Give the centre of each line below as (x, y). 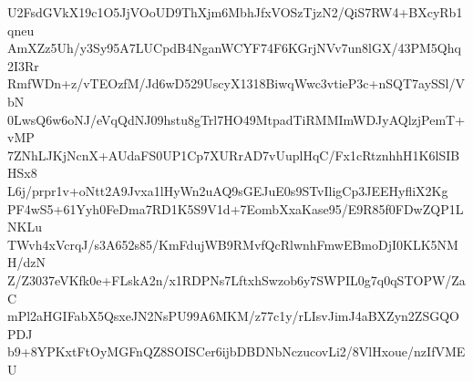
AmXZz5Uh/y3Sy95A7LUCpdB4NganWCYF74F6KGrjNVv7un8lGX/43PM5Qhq (234, 48)
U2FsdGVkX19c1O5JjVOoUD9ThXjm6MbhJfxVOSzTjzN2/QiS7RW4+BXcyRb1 (235, 12)
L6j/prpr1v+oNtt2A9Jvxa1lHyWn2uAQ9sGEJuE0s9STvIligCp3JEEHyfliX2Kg (228, 190)
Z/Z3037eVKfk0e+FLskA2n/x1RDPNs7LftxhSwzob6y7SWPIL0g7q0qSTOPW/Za (236, 279)
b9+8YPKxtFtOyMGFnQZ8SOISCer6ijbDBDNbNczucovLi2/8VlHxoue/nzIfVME (236, 351)
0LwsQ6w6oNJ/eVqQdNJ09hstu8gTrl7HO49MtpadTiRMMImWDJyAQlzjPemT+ (236, 119)
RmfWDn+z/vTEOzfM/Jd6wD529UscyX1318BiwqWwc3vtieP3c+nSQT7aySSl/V (236, 83)
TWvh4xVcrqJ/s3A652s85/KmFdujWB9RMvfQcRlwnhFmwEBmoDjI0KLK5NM (233, 244)
